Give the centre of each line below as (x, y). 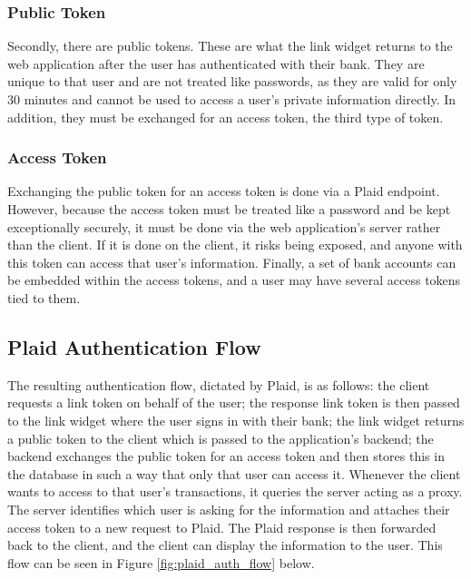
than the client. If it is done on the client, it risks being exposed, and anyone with (235, 245)
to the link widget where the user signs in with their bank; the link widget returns (236, 420)
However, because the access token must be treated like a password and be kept (229, 209)
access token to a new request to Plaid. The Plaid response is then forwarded (222, 527)
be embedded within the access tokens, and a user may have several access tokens (234, 280)
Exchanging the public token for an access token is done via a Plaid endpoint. (224, 191)
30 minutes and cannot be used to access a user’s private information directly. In (232, 99)
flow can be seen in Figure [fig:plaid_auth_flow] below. (161, 562)
